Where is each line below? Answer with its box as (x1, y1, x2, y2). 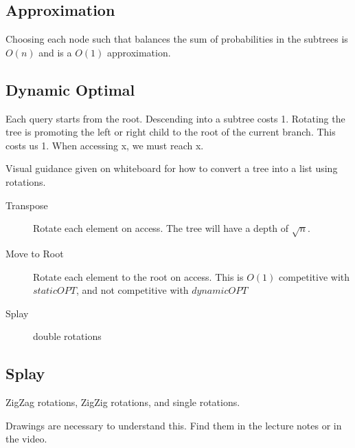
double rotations (33, 329, 102, 343)
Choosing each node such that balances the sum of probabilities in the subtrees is (5, 32, 348, 46)
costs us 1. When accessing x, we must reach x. (5, 138, 204, 152)
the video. (5, 431, 47, 446)
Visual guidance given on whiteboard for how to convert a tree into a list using (5, 161, 338, 175)
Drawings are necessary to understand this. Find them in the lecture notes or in (5, 418, 342, 432)
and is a (38, 45, 72, 59)
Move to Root (5, 246, 64, 260)
